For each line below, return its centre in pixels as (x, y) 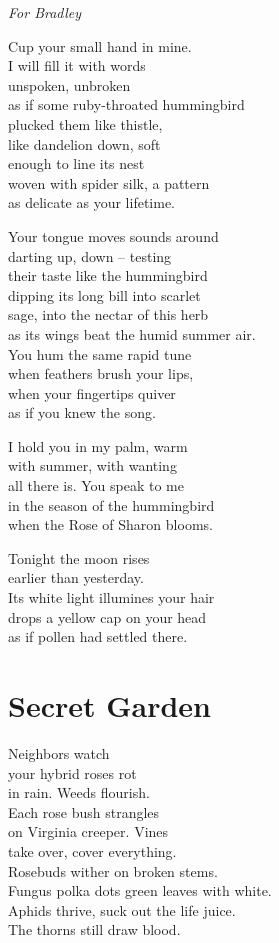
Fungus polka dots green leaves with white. (140, 890)
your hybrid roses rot (72, 772)
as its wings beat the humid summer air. (132, 333)
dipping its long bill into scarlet (104, 294)
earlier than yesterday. (76, 577)
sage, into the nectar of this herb (108, 314)
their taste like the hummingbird (108, 275)
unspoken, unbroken (69, 84)
